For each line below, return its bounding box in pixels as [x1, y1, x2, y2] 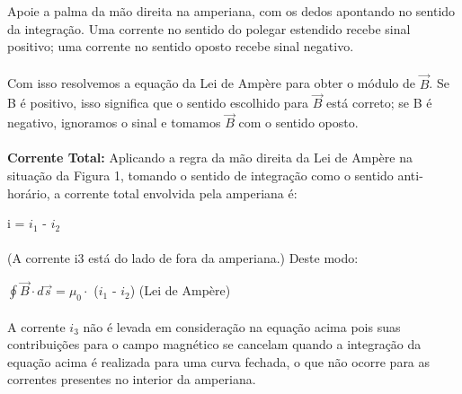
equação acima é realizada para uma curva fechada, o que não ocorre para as [7, 352, 431, 371]
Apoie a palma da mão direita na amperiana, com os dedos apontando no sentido [7, 2, 456, 20]
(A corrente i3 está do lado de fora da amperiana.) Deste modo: [7, 249, 359, 267]
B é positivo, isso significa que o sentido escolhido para [7, 93, 309, 112]
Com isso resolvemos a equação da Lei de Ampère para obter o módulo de [7, 74, 416, 92]
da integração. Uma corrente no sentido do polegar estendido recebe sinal [7, 19, 411, 38]
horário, [7, 183, 50, 202]
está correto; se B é [326, 93, 432, 112]
